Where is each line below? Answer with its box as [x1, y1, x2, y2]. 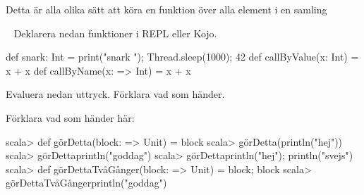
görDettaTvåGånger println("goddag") [6, 175, 167, 190]
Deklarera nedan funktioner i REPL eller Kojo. [13, 25, 217, 40]
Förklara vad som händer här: [6, 110, 135, 125]
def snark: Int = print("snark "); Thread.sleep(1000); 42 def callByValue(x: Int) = [6, 49, 359, 64]
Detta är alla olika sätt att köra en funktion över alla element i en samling [6, 2, 327, 16]
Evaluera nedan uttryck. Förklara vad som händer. [6, 87, 225, 101]
